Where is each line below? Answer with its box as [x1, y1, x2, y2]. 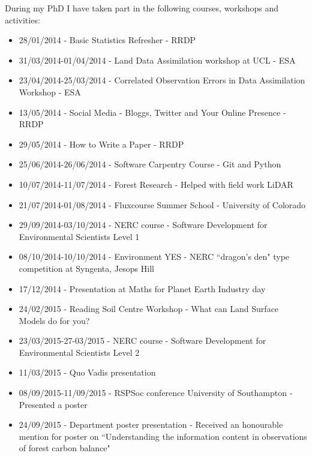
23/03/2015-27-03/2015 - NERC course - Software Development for [19, 334, 266, 347]
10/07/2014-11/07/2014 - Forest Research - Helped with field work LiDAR [19, 178, 293, 190]
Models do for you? [19, 314, 90, 326]
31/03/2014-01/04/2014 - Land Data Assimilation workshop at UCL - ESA [19, 53, 296, 66]
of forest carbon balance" [19, 442, 110, 454]
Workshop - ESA [19, 85, 81, 98]
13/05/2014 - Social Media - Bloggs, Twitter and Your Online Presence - [19, 106, 286, 118]
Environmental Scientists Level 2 [19, 346, 140, 358]
